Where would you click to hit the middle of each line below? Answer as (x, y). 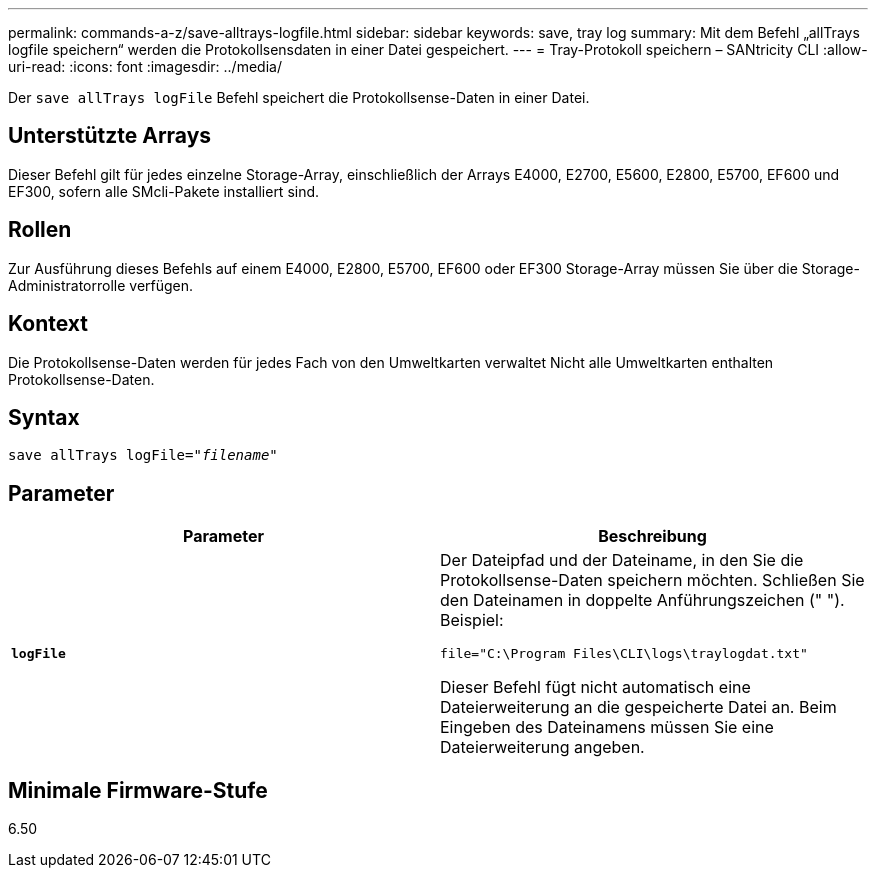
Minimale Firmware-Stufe (138, 790)
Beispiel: (472, 620)
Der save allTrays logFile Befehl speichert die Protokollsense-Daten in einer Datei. (299, 97)
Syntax (44, 417)
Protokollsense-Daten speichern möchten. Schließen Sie (652, 580)
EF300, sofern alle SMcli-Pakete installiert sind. (164, 191)
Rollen (40, 230)
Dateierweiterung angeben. (542, 747)
